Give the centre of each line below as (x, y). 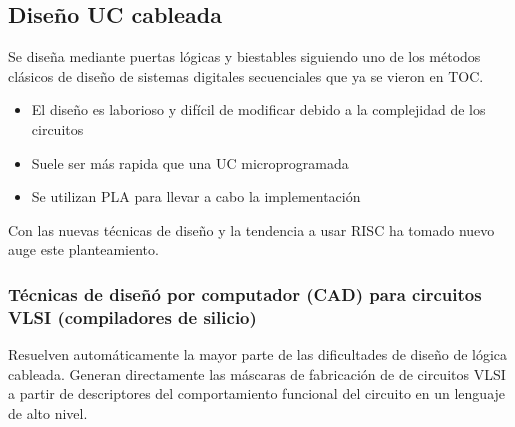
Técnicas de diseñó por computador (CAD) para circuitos (245, 293)
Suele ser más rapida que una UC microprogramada (190, 162)
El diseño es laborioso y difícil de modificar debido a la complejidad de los (258, 109)
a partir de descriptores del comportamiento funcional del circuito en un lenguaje (257, 393)
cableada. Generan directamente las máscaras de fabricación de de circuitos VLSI (257, 373)
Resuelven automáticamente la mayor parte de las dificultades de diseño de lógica (258, 354)
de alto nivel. (48, 412)
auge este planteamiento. (83, 249)
